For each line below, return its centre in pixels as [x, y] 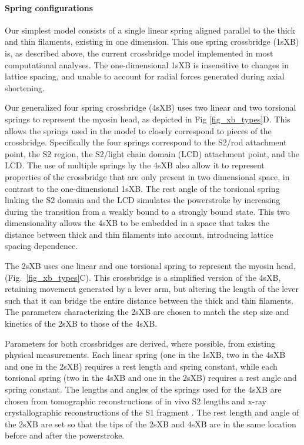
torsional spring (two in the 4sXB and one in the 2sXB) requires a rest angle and [151, 378]
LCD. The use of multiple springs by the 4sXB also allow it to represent [135, 165]
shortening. [25, 87]
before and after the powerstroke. [65, 435]
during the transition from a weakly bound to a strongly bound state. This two [147, 211]
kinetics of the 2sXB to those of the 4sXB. [81, 323]
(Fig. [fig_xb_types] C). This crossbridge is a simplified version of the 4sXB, [143, 277]
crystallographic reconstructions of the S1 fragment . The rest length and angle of [152, 412]
